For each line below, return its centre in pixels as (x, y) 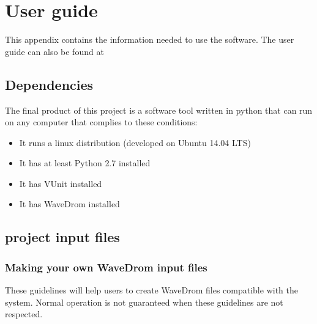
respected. (24, 314)
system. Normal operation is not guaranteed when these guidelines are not (144, 302)
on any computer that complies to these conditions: (101, 122)
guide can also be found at (54, 51)
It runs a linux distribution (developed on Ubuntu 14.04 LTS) (135, 142)
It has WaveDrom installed (69, 204)
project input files (62, 237)
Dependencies (49, 84)
